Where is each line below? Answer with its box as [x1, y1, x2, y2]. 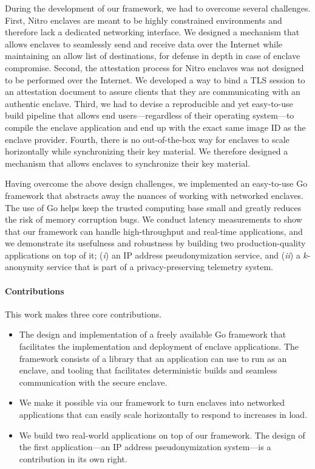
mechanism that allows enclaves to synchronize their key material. [5, 156, 251, 169]
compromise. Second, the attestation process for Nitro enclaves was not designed [5, 61, 304, 74]
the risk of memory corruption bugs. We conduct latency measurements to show [5, 213, 302, 226]
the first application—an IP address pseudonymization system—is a [19, 440, 271, 453]
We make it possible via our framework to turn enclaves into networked [19, 396, 285, 409]
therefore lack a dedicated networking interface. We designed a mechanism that [5, 26, 300, 38]
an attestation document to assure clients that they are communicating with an [5, 85, 300, 98]
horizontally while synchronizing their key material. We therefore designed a [5, 145, 288, 158]
